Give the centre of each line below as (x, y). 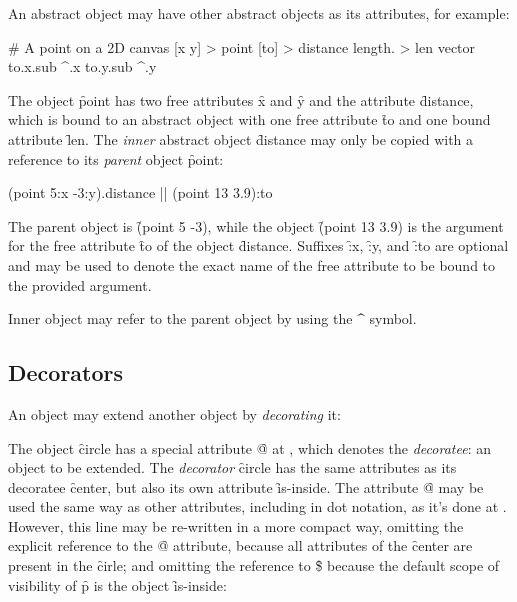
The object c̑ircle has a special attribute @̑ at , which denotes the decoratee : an (249, 447)
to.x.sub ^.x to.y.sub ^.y (82, 66)
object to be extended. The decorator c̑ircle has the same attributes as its (232, 467)
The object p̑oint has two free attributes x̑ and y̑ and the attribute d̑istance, (241, 99)
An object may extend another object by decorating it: (174, 413)
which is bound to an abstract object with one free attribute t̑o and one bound (249, 119)
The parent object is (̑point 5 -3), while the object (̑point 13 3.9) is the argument (256, 225)
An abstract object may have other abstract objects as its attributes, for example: (259, 13)
